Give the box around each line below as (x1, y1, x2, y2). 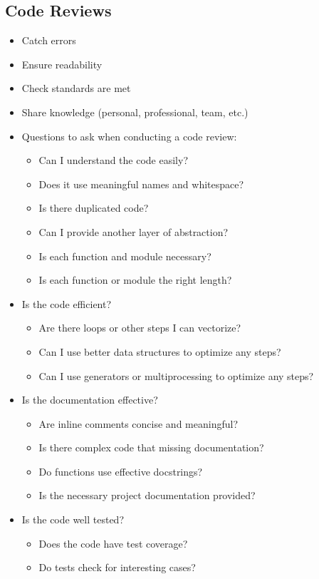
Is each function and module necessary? (38, 248, 211, 263)
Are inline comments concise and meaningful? (38, 416, 238, 431)
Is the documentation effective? (21, 392, 158, 407)
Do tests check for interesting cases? (38, 560, 196, 575)
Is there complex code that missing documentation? (38, 440, 264, 455)
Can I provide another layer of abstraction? (38, 224, 229, 239)
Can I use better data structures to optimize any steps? (38, 344, 281, 359)
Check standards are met (21, 81, 131, 96)
